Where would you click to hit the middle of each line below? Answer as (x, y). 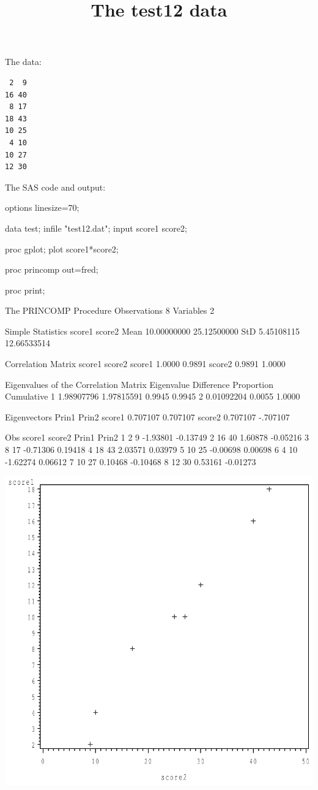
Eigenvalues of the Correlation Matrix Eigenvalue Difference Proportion (139, 384)
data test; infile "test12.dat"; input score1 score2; (96, 228)
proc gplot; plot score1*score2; (62, 249)
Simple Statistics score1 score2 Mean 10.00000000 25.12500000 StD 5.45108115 (152, 331)
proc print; (25, 290)
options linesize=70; (42, 207)
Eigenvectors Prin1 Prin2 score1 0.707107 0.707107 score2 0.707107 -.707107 (147, 416)
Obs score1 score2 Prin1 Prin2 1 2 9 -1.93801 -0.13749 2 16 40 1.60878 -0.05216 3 (157, 437)
